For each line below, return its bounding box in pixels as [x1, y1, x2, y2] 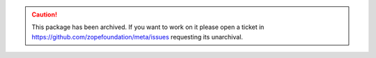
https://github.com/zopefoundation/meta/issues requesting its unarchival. [31, 32, 244, 41]
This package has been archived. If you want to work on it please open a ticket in [31, 23, 265, 31]
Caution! [31, 10, 58, 19]
